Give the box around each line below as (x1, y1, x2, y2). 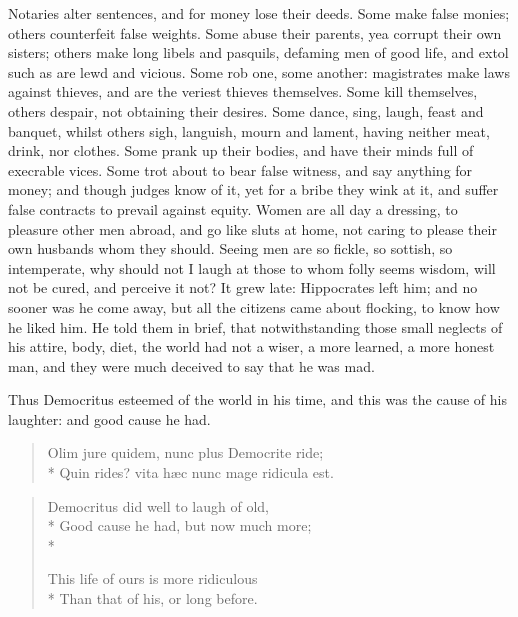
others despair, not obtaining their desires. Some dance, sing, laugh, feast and (8, 100, 484, 121)
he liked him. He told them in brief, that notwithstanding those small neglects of (8, 316, 503, 337)
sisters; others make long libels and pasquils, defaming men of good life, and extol (8, 42, 509, 63)
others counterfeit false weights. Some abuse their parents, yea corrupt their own (8, 22, 502, 43)
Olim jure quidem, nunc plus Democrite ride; (47, 442, 324, 463)
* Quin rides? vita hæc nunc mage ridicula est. (47, 462, 334, 483)
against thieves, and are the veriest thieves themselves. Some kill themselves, (8, 81, 478, 102)
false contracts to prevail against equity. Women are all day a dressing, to (8, 198, 458, 219)
